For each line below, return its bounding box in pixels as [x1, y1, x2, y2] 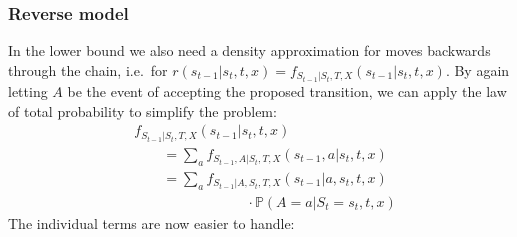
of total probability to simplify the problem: [8, 100, 277, 121]
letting [8, 81, 48, 102]
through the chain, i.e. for [8, 59, 168, 80]
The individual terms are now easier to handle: [8, 212, 295, 233]
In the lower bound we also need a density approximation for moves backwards [8, 40, 491, 61]
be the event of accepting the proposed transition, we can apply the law [67, 81, 507, 102]
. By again [445, 59, 510, 80]
